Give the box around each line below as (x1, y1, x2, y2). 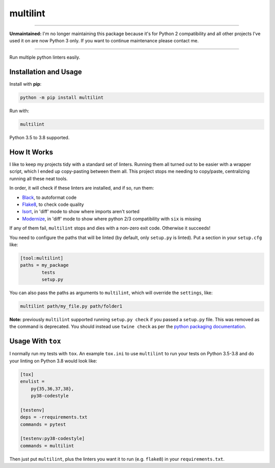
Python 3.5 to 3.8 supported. (9, 135, 70, 141)
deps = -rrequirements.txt (20, 414, 88, 420)
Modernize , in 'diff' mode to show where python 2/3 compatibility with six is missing (22, 216, 201, 222)
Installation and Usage (9, 68, 82, 76)
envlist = (20, 379, 45, 384)
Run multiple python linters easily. (9, 54, 80, 61)
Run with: (9, 108, 30, 114)
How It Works (9, 148, 53, 157)
